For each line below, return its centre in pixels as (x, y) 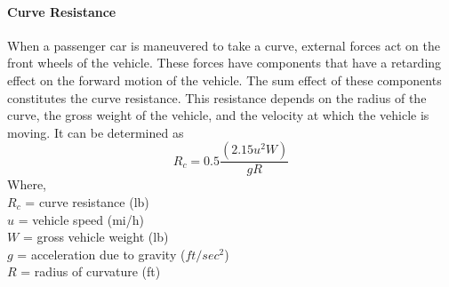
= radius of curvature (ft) (91, 271)
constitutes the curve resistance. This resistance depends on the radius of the (217, 97)
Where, (27, 184)
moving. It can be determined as (96, 132)
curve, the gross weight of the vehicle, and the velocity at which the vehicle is (218, 115)
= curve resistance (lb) (87, 201)
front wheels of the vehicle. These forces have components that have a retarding (224, 63)
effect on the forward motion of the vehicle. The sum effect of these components (224, 80)
